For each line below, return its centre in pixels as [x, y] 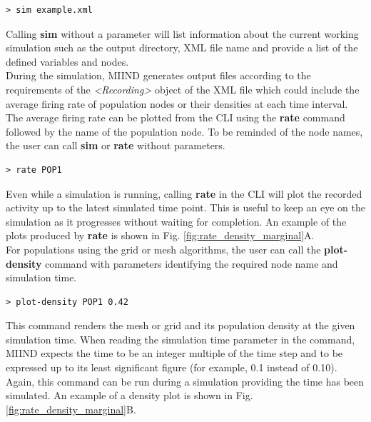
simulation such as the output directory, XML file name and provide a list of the [182, 47]
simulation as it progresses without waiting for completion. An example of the [176, 221]
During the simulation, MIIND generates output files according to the [158, 75]
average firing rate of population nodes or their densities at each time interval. [177, 103]
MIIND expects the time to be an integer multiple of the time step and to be [174, 353]
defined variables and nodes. [67, 61]
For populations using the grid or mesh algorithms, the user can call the [163, 249]
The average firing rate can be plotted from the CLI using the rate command [176, 117]
